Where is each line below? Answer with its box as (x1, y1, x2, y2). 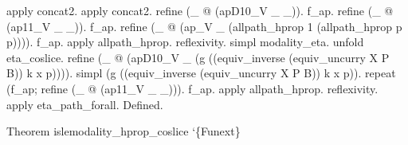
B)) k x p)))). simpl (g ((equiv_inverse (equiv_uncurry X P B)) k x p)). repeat (6, 65, 396, 81)
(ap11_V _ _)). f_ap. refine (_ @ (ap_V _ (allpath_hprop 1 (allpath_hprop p (6, 18, 402, 34)
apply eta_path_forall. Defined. (6, 96, 163, 112)
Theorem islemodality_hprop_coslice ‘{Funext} (6, 123, 241, 139)
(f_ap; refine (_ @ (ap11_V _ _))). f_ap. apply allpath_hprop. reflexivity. (6, 80, 379, 96)
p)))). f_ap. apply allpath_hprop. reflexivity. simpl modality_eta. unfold (6, 33, 364, 50)
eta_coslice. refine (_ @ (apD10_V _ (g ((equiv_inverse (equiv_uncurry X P (6, 49, 390, 65)
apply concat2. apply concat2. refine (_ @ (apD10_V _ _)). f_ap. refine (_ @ (6, 2, 394, 18)
